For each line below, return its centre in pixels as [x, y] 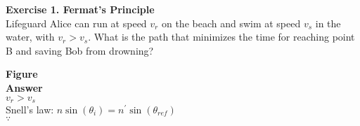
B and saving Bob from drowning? [80, 50]
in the [328, 23]
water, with [30, 37]
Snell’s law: [30, 110]
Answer [24, 87]
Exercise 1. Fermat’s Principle [80, 9]
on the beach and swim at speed [231, 23]
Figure [22, 74]
